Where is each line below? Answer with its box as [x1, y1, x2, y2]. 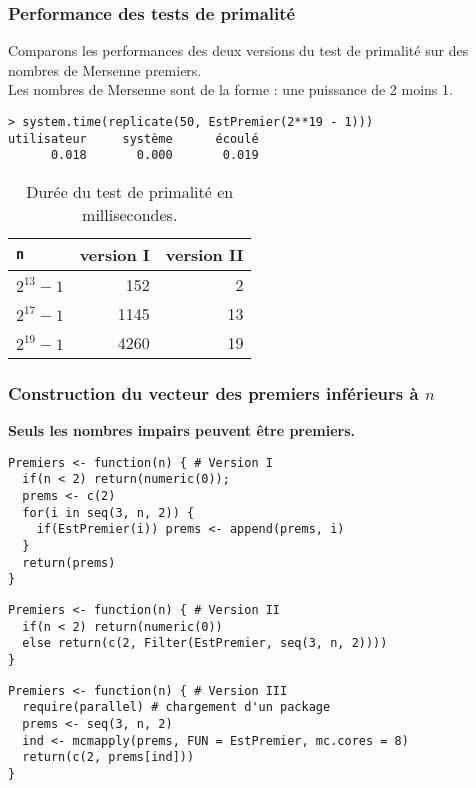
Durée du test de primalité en [26, 179, 234, 203]
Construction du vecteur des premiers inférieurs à [8, 380, 419, 405]
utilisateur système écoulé [8, 131, 259, 146]
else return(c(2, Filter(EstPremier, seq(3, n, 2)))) [22, 636, 388, 651]
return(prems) [22, 555, 116, 570]
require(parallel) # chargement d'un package [22, 700, 331, 715]
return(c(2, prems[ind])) [22, 750, 195, 765]
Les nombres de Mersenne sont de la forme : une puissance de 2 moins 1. [8, 79, 453, 100]
